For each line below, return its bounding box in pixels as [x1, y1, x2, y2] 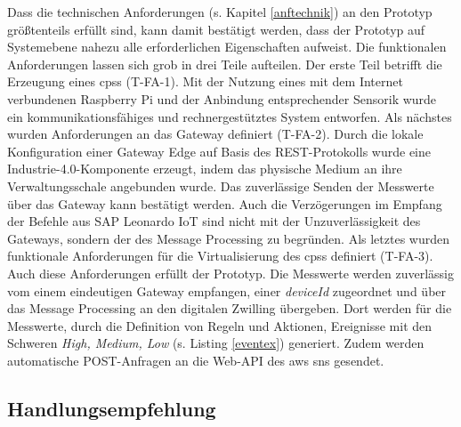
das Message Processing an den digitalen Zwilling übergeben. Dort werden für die [7, 299, 452, 318]
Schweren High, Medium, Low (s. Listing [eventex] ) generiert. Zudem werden [7, 334, 425, 352]
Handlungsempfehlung [7, 394, 216, 422]
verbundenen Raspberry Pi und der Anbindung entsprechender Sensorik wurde [7, 89, 437, 108]
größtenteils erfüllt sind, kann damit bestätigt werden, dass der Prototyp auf [7, 20, 425, 38]
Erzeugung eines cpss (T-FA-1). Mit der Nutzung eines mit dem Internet [7, 72, 403, 91]
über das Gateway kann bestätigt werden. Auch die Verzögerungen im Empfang [7, 194, 442, 213]
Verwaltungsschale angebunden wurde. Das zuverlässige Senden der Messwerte [7, 176, 434, 195]
